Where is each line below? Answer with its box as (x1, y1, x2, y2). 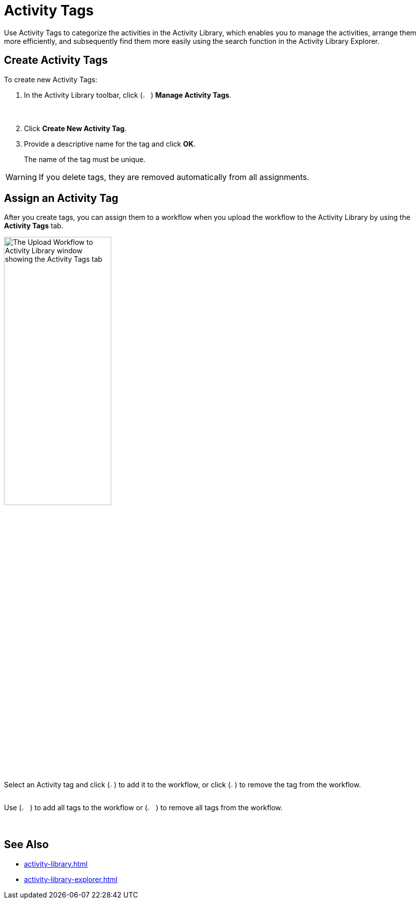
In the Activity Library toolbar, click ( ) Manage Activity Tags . (24, 90, 231, 99)
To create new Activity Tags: (4, 75, 98, 84)
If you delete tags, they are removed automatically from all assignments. (38, 172, 309, 182)
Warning (5, 172, 37, 182)
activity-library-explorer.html (24, 875, 118, 884)
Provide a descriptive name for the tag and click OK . (24, 139, 196, 148)
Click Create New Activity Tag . (24, 124, 127, 133)
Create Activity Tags (4, 54, 108, 67)
